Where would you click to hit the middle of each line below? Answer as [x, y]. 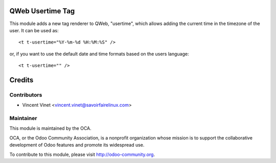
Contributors [26, 95]
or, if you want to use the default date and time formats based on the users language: [99, 54]
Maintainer [23, 118]
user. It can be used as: [34, 30]
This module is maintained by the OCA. [50, 128]
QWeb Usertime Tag [42, 11]
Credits [21, 80]
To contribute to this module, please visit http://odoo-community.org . [82, 154]
